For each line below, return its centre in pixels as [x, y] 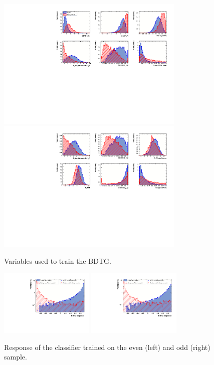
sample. [16, 357]
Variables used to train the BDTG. [58, 260]
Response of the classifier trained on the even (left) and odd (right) [107, 347]
